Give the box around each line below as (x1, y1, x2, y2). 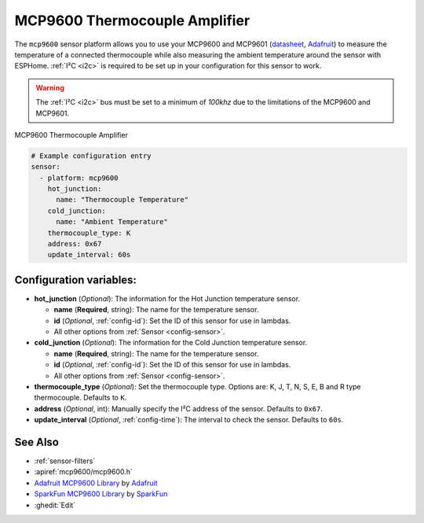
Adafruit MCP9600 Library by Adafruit (34, 478, 158, 488)
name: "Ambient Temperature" (56, 217, 168, 227)
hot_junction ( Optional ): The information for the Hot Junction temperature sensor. (34, 293, 301, 303)
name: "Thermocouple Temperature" (56, 195, 188, 204)
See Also (14, 436, 59, 448)
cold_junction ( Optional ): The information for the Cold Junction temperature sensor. (34, 338, 308, 348)
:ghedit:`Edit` (34, 500, 76, 510)
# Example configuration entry (31, 151, 152, 160)
